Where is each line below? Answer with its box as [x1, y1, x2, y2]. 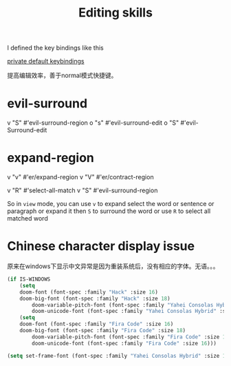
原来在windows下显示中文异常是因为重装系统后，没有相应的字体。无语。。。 [7, 262, 219, 270]
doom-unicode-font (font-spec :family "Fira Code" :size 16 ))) [32, 340, 217, 347]
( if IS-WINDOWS [7, 276, 51, 283]
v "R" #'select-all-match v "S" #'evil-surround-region [7, 186, 158, 194]
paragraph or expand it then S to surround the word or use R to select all [7, 207, 211, 215]
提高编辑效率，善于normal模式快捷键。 [7, 71, 118, 80]
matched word [7, 214, 48, 223]
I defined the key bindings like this [7, 43, 104, 52]
